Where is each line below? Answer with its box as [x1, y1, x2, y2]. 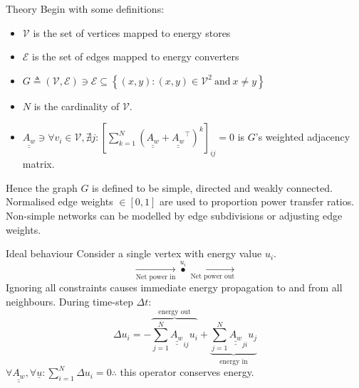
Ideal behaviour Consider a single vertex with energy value [6, 246, 262, 261]
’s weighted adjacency [255, 129, 350, 144]
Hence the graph [6, 180, 78, 195]
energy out [158, 308, 191, 316]
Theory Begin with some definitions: [6, 1, 165, 16]
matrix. [22, 156, 55, 171]
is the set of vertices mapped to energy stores [33, 25, 231, 40]
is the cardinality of [33, 98, 120, 113]
